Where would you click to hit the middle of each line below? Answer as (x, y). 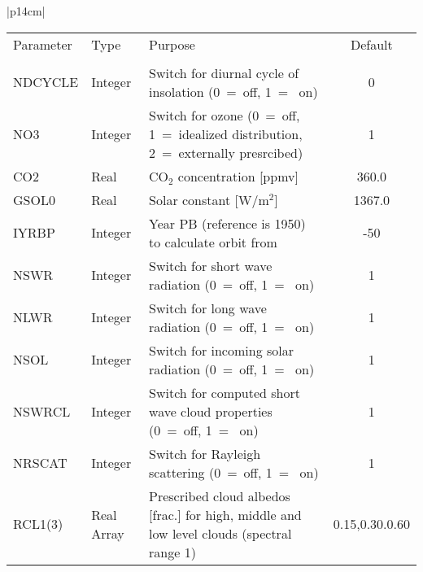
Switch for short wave (211, 265)
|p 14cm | (26, 11)
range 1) (172, 552)
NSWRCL (42, 411)
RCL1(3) (38, 524)
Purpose (172, 44)
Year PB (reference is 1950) (227, 223)
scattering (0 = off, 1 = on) (234, 472)
